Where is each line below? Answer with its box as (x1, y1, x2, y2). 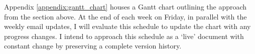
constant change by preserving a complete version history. (4, 40, 182, 51)
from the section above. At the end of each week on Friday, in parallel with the (4, 11, 247, 21)
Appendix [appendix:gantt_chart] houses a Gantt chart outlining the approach (4, 1, 247, 11)
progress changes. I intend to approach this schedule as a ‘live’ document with (4, 30, 244, 41)
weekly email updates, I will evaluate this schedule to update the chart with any (4, 21, 251, 31)
